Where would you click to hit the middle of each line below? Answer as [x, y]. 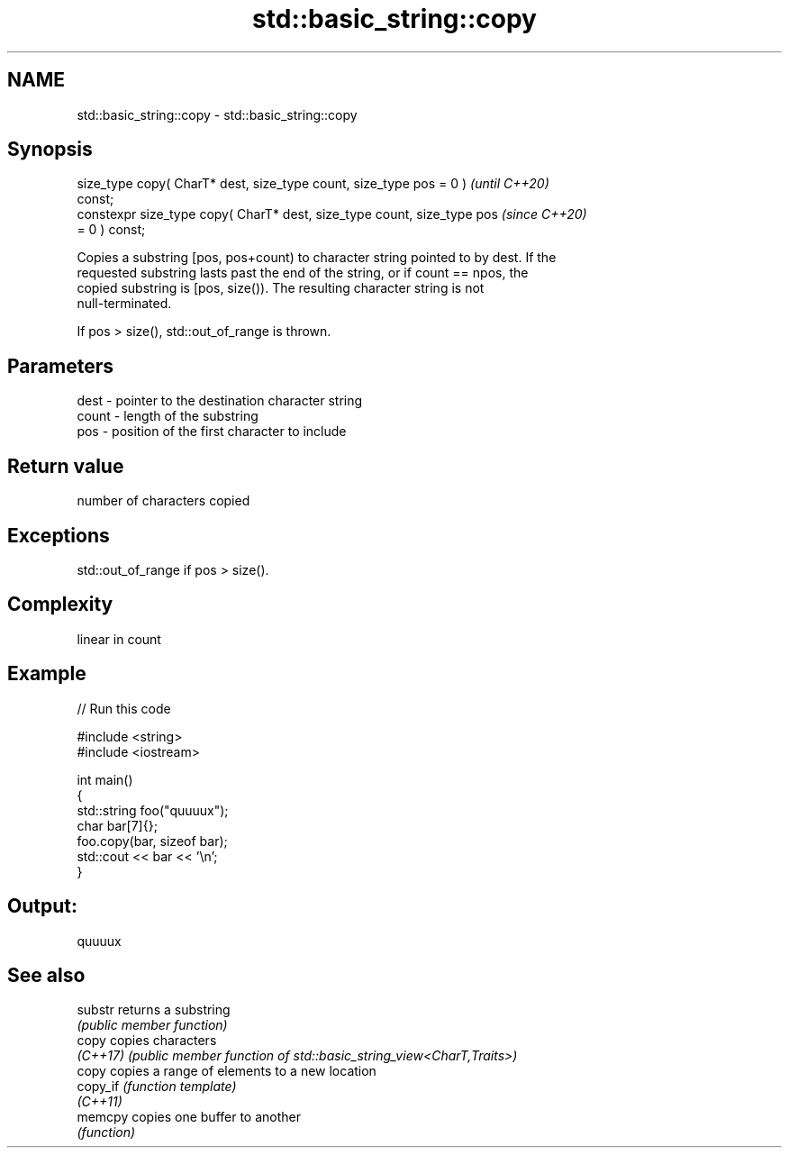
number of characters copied [163, 501]
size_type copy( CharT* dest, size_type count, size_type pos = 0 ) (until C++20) [313, 184]
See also [46, 975]
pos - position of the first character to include [212, 432]
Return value [66, 466]
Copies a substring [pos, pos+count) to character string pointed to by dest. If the [317, 258]
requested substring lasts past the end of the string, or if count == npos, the [303, 273]
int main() [105, 779]
